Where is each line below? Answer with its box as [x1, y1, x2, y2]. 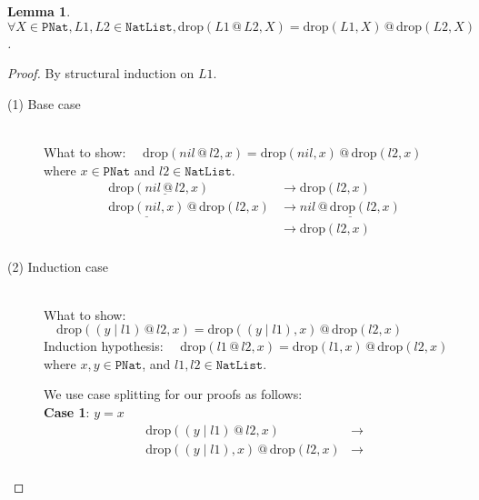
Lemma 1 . [7, 2, 71, 20]
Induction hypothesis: [44, 336, 164, 355]
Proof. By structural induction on [7, 64, 195, 83]
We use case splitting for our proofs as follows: [44, 385, 303, 404]
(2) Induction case [7, 256, 108, 275]
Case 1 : [44, 403, 90, 422]
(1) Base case [7, 94, 81, 113]
